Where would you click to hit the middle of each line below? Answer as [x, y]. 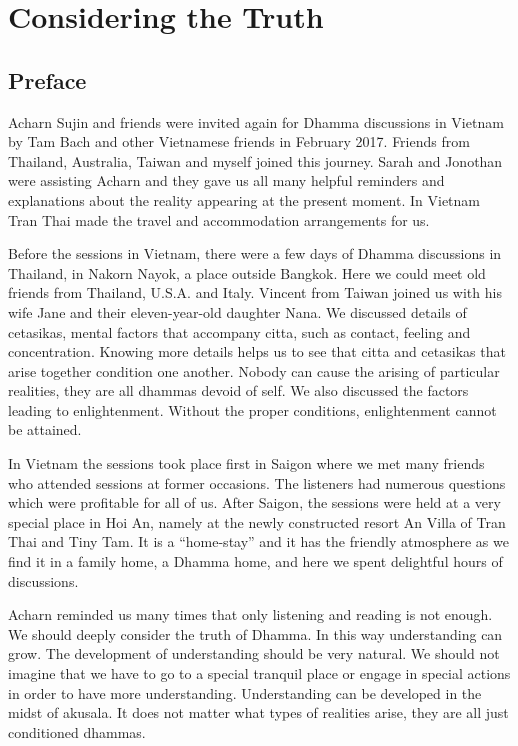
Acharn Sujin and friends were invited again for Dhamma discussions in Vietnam [256, 121]
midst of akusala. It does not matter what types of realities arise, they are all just [258, 712]
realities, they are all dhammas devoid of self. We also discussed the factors [238, 390]
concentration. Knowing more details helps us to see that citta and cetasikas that [257, 351]
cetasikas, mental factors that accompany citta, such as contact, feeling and [239, 331]
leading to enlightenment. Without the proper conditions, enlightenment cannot [252, 409]
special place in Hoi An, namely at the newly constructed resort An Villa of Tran [257, 521]
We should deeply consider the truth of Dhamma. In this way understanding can [255, 633]
